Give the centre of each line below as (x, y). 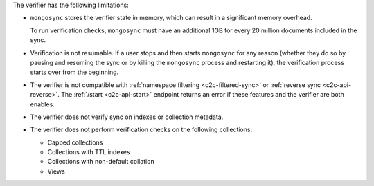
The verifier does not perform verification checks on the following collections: (141, 130)
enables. (42, 104)
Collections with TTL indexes (89, 152)
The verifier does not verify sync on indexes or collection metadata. (127, 117)
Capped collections (75, 142)
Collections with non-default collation (101, 162)
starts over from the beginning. (74, 72)
